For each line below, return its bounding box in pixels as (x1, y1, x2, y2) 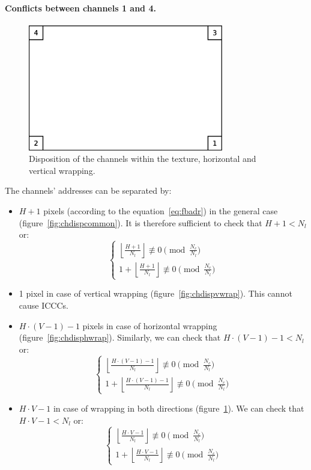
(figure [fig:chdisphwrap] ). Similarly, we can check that (19, 331, 221, 344)
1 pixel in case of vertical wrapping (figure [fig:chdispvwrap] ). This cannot (19, 287, 292, 300)
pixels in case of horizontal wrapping (82, 319, 217, 332)
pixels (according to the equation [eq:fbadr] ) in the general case (43, 205, 278, 217)
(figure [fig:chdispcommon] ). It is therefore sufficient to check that (19, 216, 262, 229)
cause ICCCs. (19, 298, 68, 311)
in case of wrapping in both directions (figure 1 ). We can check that (53, 401, 304, 414)
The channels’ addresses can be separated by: (5, 184, 172, 197)
